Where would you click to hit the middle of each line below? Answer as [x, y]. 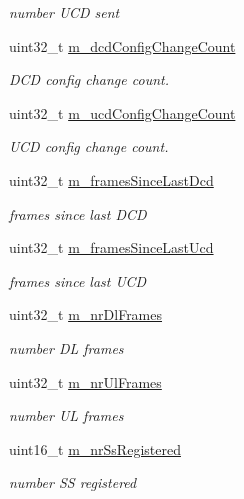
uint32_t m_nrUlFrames [85, 381]
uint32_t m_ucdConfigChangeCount [122, 112]
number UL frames [66, 415]
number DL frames [66, 347]
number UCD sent [64, 12]
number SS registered [73, 482]
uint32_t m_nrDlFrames [86, 314]
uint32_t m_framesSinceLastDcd [111, 179]
